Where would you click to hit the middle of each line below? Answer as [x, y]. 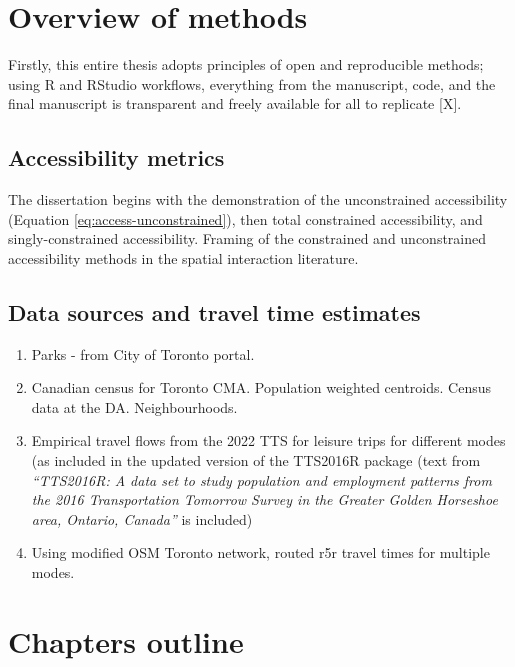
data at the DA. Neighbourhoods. [134, 406]
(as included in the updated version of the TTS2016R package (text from [256, 460]
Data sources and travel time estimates [214, 311]
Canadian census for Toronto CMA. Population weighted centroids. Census [261, 387]
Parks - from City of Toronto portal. [143, 353]
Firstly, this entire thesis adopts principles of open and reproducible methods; [246, 64]
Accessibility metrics [116, 157]
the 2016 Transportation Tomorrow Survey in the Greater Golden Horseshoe [264, 499]
